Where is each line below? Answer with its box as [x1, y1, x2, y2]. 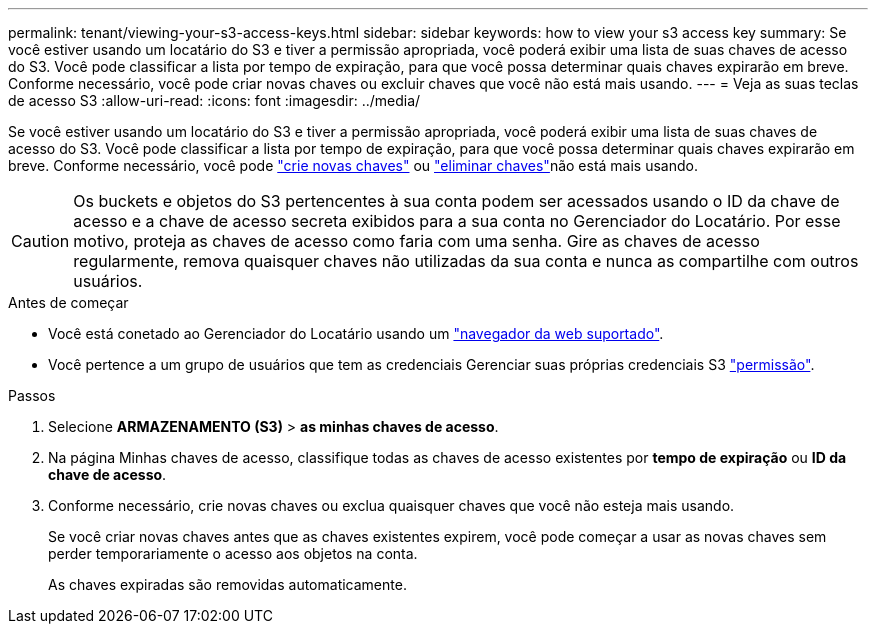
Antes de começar [8, 294, 129, 311]
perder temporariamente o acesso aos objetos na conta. [48, 545, 418, 562]
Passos [8, 387, 56, 404]
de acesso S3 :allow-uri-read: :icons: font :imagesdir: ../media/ [8, 92, 421, 109]
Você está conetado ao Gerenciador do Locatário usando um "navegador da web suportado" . [48, 325, 664, 342]
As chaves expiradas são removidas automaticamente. [48, 576, 407, 593]
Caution [11, 231, 70, 251]
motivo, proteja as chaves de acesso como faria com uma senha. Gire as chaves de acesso [73, 231, 760, 251]
